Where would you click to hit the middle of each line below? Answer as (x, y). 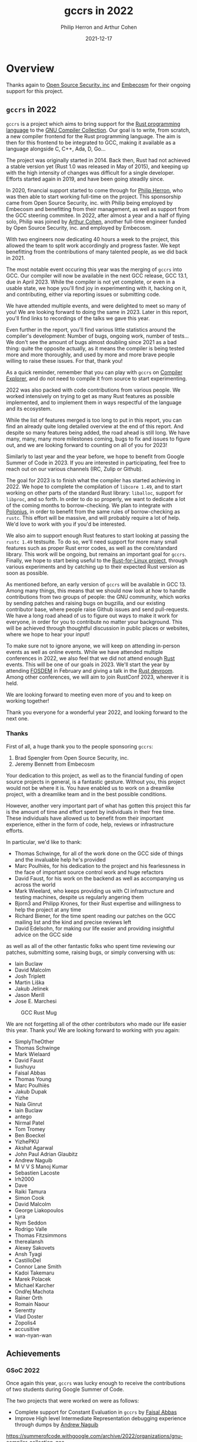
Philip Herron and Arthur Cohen (99, 27)
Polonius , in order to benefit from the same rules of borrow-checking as (93, 511)
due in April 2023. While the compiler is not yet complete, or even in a (91, 282)
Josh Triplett (30, 976)
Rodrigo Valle (31, 1229)
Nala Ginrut (28, 1104)
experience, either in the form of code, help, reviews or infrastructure (90, 824)
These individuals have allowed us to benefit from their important (85, 818)
